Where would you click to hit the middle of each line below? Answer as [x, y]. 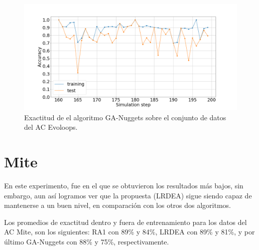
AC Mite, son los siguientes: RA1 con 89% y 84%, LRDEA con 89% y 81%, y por [129, 232]
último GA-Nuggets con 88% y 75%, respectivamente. [87, 241]
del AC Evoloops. [51, 127]
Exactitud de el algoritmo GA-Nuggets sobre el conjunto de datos [125, 117]
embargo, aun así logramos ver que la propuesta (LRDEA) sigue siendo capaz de [128, 195]
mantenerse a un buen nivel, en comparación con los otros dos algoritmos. [118, 205]
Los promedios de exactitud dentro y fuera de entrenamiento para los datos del [125, 222]
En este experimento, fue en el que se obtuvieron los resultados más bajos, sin [124, 185]
